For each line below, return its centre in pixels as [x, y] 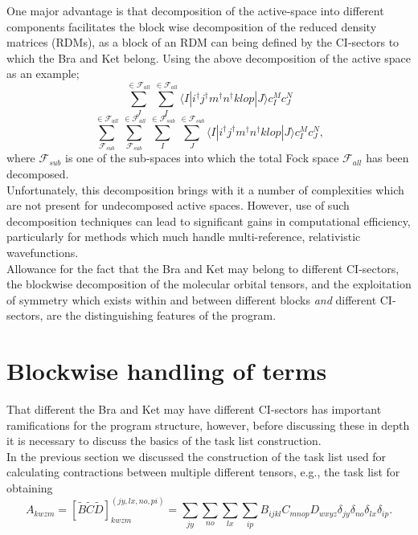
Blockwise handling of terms [167, 371]
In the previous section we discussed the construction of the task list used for [197, 456]
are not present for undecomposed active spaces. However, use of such [178, 205]
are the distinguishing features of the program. [161, 315]
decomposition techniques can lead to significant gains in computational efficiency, [209, 221]
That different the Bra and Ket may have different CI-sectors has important [194, 409]
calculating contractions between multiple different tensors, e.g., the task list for [203, 472]
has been [387, 158]
